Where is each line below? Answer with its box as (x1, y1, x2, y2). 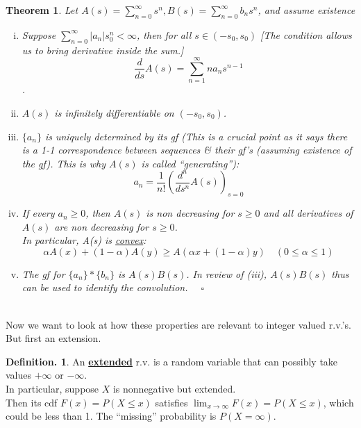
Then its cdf (6, 395, 58, 409)
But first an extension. (6, 331, 101, 345)
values (6, 368, 32, 382)
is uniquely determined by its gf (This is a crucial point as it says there (44, 129, 348, 143)
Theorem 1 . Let (6, 3, 78, 17)
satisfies (155, 395, 188, 409)
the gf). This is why (22, 156, 106, 170)
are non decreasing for (54, 219, 149, 233)
